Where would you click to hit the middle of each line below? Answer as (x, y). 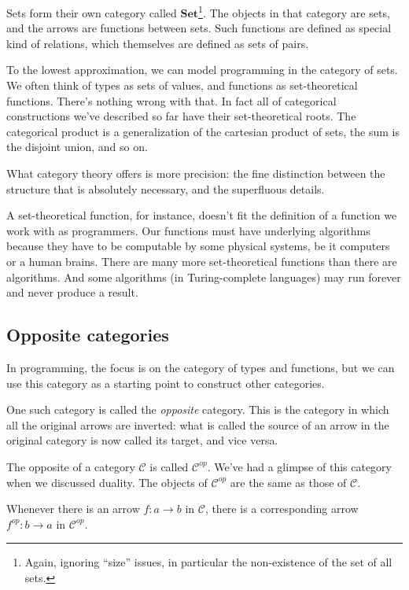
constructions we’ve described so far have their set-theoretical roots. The (181, 116)
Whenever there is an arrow (73, 509)
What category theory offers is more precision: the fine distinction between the (196, 173)
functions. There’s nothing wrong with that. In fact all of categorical (171, 100)
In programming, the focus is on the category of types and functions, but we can (201, 367)
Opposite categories (88, 335)
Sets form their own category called (92, 12)
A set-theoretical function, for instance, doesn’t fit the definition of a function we (202, 215)
